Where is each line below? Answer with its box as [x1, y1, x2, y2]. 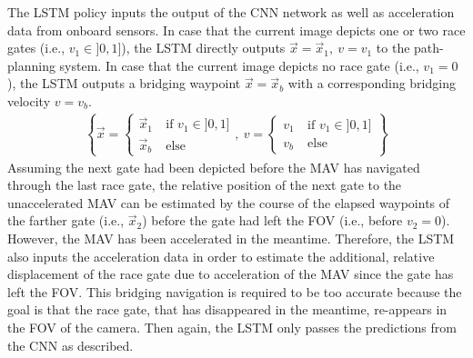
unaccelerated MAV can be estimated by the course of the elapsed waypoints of [7, 193, 450, 212]
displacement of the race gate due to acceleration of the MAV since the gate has [7, 264, 454, 283]
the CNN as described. [7, 335, 134, 354]
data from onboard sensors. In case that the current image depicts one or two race [7, 20, 466, 39]
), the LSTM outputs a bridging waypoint [7, 74, 241, 93]
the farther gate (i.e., [7, 211, 125, 230]
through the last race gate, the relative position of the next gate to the [7, 175, 402, 194]
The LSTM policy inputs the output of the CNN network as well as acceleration [7, 3, 455, 21]
